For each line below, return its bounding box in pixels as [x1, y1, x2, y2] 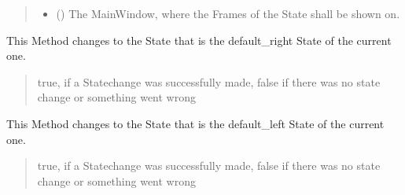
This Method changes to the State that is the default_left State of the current [6, 115, 385, 131]
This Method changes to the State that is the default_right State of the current [6, 31, 392, 48]
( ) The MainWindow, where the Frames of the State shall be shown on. [56, 6, 400, 21]
